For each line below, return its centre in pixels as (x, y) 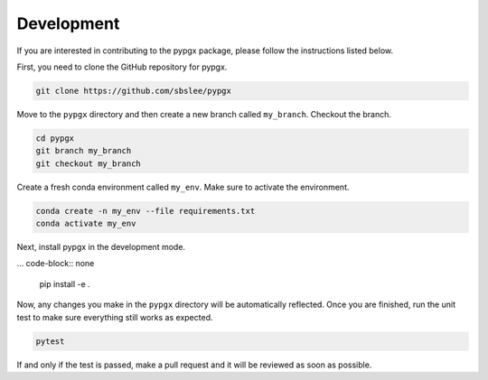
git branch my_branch (84, 151)
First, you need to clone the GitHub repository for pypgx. (122, 67)
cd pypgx (55, 138)
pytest (50, 341)
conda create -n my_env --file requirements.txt (145, 211)
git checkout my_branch (89, 163)
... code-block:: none (56, 264)
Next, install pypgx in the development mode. (101, 247)
